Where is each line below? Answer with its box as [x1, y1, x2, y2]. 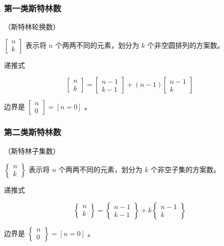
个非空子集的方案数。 [150, 164, 221, 175]
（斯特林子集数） [4, 145, 60, 156]
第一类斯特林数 [4, 1, 61, 14]
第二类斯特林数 [4, 126, 61, 138]
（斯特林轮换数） [4, 21, 60, 32]
